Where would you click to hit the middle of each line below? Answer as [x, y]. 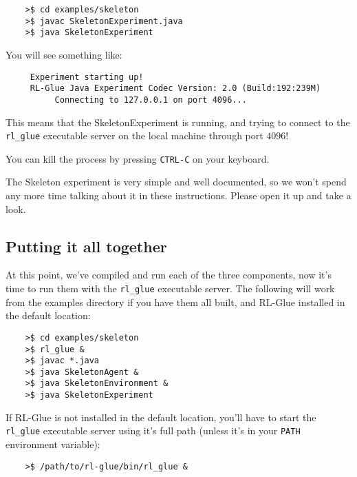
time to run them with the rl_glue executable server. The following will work [170, 288]
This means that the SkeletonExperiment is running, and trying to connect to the [178, 122]
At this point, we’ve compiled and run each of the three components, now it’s [169, 275]
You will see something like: [64, 54]
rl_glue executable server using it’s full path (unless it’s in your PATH [153, 430]
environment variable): [53, 444]
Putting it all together [86, 246]
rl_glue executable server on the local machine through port [134, 135]
